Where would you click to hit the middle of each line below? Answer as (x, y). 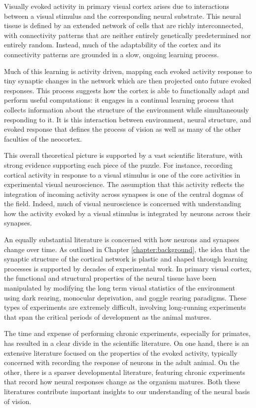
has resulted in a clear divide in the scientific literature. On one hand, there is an (127, 343)
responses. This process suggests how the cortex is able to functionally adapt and (127, 90)
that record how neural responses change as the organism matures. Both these (122, 382)
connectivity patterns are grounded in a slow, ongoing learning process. (111, 54)
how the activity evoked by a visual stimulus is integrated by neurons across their (127, 213)
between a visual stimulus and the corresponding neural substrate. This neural (123, 16)
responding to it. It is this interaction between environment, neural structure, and (128, 119)
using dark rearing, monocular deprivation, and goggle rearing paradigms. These (125, 297)
